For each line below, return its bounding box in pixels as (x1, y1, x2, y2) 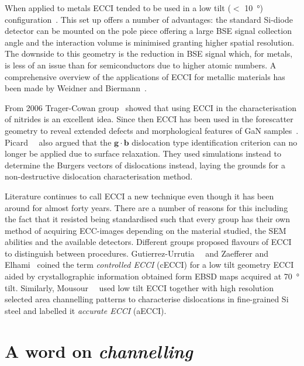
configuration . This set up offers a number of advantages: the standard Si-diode (5, 13, 293, 25)
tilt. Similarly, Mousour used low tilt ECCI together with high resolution (5, 281, 274, 294)
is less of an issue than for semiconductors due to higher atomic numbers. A (5, 58, 277, 71)
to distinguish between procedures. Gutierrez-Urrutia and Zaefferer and (5, 247, 269, 259)
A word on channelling (5, 339, 193, 363)
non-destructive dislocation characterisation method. (5, 170, 193, 182)
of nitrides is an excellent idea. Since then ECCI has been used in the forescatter (5, 113, 293, 125)
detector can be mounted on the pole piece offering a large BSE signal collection (5, 25, 292, 37)
